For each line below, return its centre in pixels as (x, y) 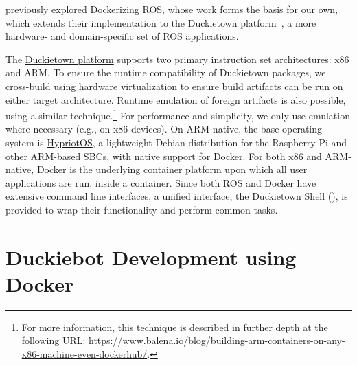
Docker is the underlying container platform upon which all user (172, 169)
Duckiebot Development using (151, 256)
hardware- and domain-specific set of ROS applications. (122, 36)
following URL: (54, 340)
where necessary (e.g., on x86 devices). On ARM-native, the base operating (164, 129)
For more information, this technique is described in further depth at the (175, 327)
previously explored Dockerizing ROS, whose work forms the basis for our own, (172, 9)
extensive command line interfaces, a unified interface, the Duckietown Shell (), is (177, 196)
